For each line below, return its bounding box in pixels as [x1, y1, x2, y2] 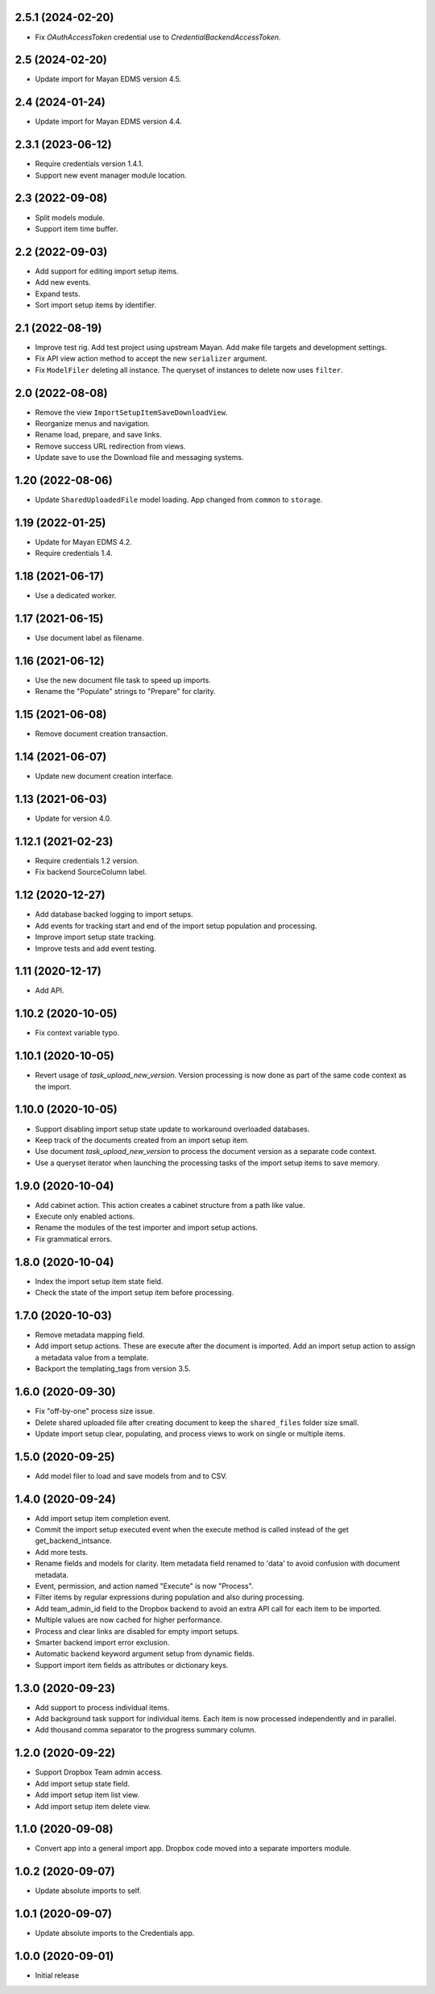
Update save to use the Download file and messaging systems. [35, 453, 244, 462]
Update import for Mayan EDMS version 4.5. [35, 74, 182, 84]
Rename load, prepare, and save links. [35, 430, 162, 440]
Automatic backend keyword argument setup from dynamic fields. [35, 1649, 255, 1658]
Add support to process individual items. [35, 1703, 170, 1712]
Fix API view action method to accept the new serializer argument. [35, 353, 267, 363]
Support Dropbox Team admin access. [35, 1767, 163, 1777]
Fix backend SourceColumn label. [35, 867, 147, 877]
